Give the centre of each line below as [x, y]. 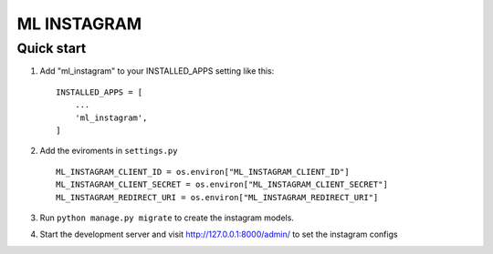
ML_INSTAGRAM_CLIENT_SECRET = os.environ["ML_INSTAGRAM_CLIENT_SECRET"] [222, 185]
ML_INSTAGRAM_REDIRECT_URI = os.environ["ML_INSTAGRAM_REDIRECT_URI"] [217, 197]
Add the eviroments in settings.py [109, 151]
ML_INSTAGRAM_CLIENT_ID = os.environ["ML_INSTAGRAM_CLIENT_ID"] [203, 172]
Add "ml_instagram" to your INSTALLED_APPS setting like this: [157, 71]
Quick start [52, 48]
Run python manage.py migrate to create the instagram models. [167, 218]
